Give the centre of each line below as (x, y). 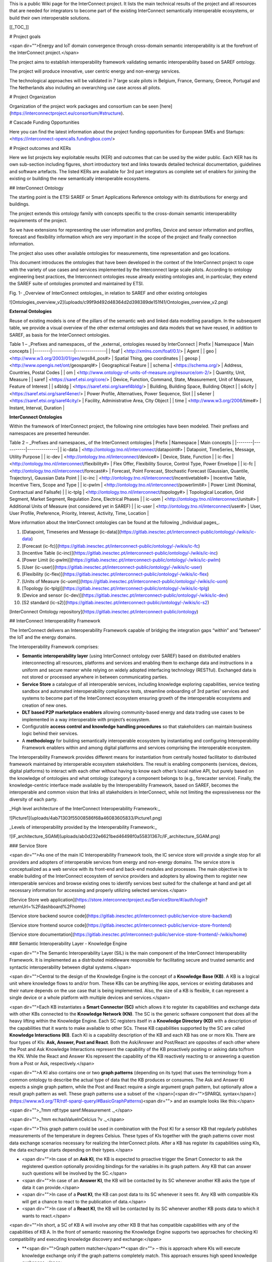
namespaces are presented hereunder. (50, 433)
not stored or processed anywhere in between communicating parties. (95, 677)
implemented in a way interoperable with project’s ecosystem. (86, 719)
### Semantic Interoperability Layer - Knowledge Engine (68, 943)
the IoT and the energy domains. (43, 637)
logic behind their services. (50, 733)
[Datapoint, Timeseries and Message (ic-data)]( (71, 532)
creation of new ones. (45, 705)
